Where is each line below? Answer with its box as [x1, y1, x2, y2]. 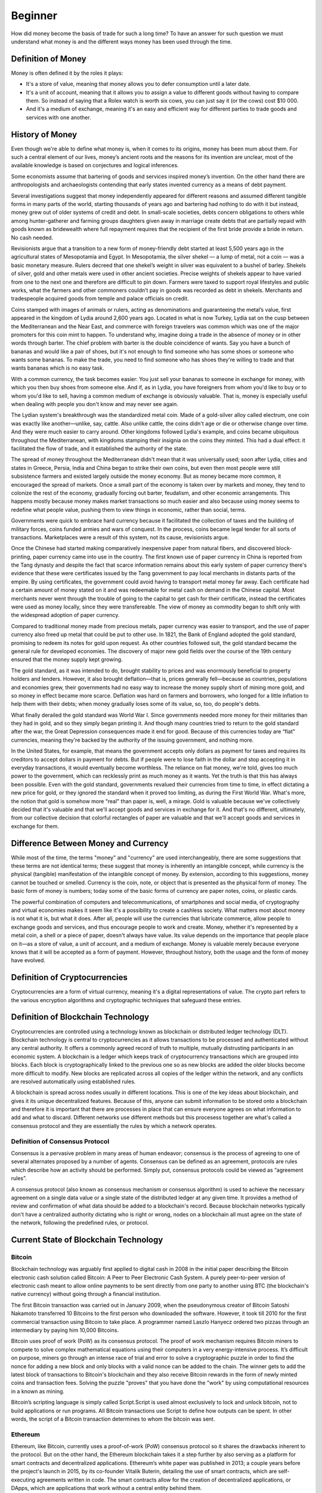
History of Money [11, 129, 78, 140]
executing [11, 1476, 36, 1483]
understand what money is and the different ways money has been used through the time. [11, 38, 233, 45]
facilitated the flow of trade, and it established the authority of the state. [11, 445, 188, 452]
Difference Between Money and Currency [11, 838, 169, 848]
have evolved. [11, 957, 46, 964]
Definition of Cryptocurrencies [11, 972, 128, 982]
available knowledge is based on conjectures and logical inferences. [11, 162, 179, 169]
